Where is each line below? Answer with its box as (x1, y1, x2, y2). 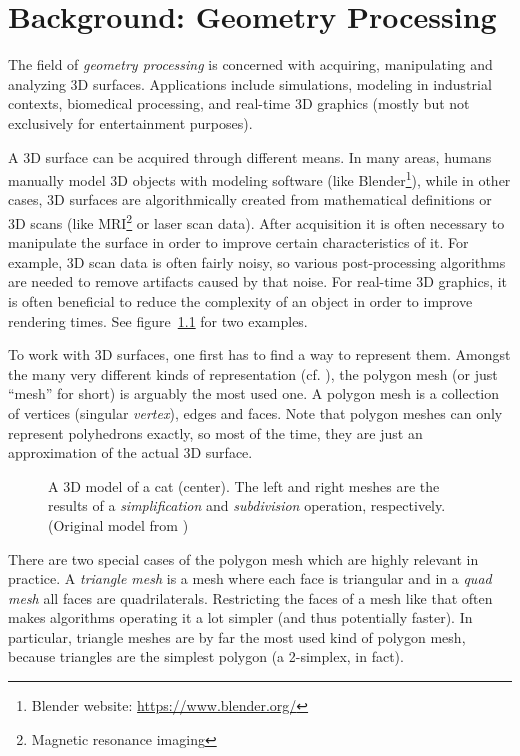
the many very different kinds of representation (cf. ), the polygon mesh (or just (8, 363, 498, 384)
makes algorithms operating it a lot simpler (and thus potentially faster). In (8, 607, 473, 628)
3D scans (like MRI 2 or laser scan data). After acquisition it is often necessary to (8, 209, 505, 233)
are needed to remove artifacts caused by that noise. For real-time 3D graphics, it (8, 271, 508, 292)
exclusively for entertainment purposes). (8, 112, 253, 133)
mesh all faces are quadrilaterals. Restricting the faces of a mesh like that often (8, 587, 493, 608)
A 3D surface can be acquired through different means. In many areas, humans (8, 146, 492, 167)
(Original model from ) (48, 514, 189, 535)
